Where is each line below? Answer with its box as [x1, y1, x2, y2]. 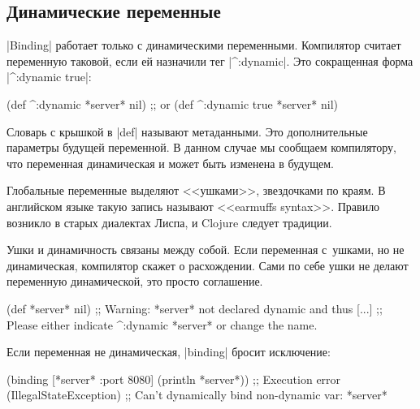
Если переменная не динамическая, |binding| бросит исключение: [6, 343, 331, 360]
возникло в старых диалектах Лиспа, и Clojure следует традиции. [6, 213, 332, 230]
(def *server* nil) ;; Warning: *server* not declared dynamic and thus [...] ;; [6, 299, 383, 316]
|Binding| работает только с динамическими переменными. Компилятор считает [6, 37, 401, 54]
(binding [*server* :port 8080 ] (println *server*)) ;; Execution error [6, 370, 341, 387]
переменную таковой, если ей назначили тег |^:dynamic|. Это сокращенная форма [6, 52, 414, 69]
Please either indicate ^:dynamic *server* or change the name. [6, 316, 318, 333]
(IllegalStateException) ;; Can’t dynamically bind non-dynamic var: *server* [6, 386, 388, 403]
